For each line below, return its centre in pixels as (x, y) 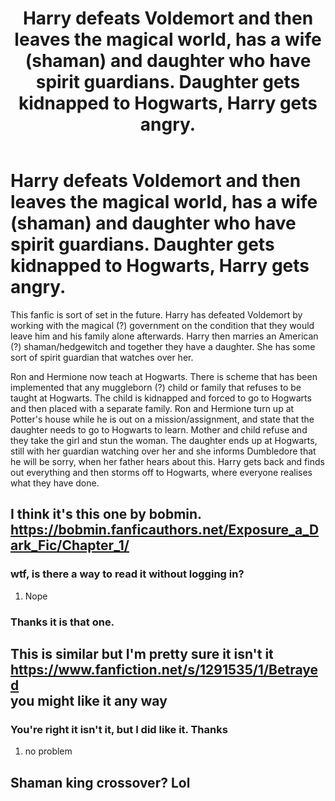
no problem (48, 751)
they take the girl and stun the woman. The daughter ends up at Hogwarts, (164, 440)
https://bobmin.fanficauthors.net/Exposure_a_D (165, 530)
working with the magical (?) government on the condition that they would (162, 325)
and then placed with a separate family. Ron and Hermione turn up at (152, 408)
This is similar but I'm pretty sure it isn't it (142, 653)
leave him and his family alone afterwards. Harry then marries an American (164, 336)
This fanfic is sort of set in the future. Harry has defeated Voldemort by (156, 314)
